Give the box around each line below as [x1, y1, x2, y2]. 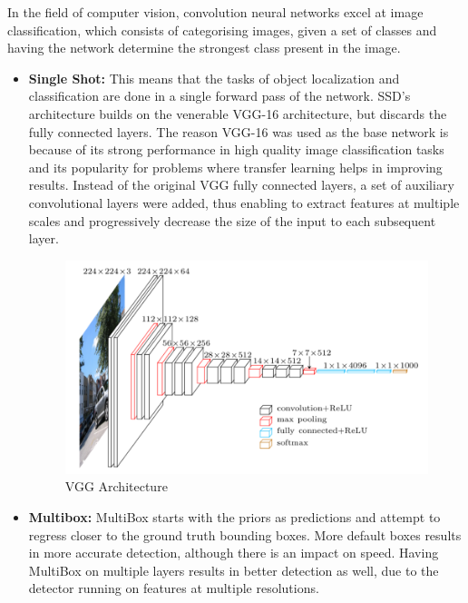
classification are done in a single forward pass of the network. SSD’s [28, 86, 411, 105]
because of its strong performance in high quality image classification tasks [28, 140, 444, 159]
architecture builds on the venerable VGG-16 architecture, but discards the [28, 104, 447, 123]
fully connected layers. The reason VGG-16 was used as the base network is [28, 122, 449, 141]
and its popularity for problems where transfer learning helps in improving [28, 157, 443, 176]
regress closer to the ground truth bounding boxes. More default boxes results [28, 525, 462, 544]
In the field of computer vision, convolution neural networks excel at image [7, 3, 424, 21]
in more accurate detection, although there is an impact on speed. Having [28, 543, 439, 562]
